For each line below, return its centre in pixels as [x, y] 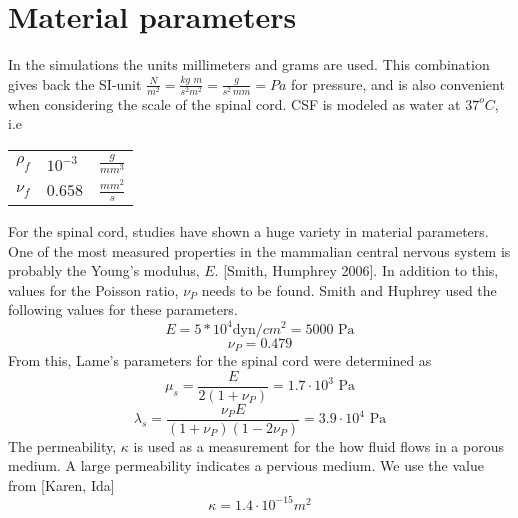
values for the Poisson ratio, [93, 289]
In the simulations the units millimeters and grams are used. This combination [249, 64]
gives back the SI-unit [75, 83]
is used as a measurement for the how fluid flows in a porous [318, 445]
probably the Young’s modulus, [104, 270]
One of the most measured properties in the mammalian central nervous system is [259, 250]
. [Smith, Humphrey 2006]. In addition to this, [356, 270]
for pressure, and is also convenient [397, 83]
